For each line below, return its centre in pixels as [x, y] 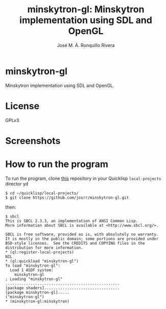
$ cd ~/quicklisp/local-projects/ [42, 193]
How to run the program [57, 164]
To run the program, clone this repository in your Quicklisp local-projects [83, 178]
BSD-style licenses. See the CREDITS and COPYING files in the [75, 243]
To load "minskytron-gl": [33, 266]
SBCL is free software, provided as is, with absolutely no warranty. [82, 234]
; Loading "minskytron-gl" [34, 279]
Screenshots [33, 141]
